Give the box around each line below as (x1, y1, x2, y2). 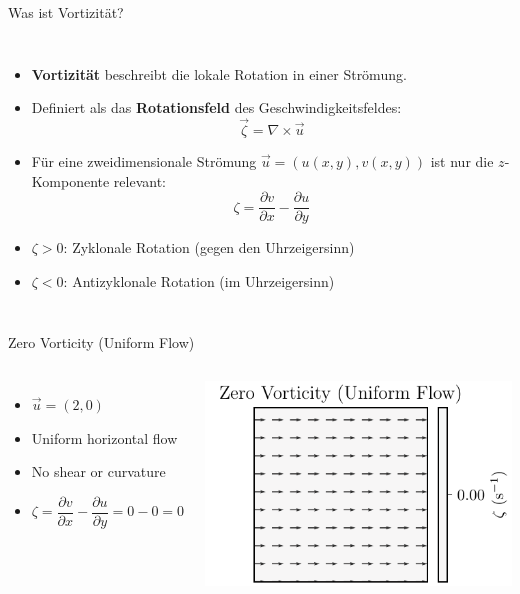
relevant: (113, 170, 167, 191)
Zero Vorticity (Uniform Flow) (8, 332, 195, 353)
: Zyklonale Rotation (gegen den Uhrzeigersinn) (63, 237, 355, 258)
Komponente (31, 170, 110, 191)
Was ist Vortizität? (8, 2, 124, 22)
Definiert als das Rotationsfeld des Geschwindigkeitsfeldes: (31, 97, 402, 118)
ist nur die (430, 151, 494, 171)
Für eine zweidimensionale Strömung (31, 151, 257, 171)
